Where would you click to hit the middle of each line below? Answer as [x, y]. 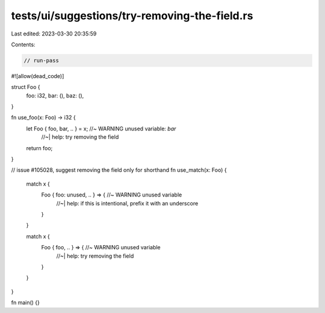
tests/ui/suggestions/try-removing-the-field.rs [132, 16]
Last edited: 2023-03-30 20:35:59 [54, 34]
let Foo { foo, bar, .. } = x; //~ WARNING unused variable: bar [101, 129]
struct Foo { [26, 87]
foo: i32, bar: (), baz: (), [55, 96]
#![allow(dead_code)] [38, 76]
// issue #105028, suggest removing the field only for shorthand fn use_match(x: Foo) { [119, 170]
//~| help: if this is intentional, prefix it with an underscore [127, 203]
